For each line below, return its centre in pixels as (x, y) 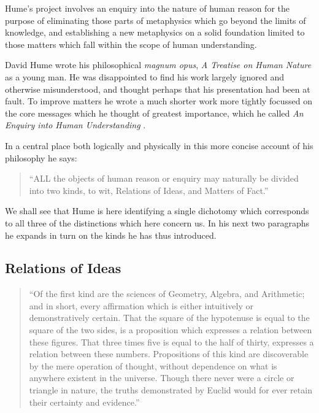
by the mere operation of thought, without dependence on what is (153, 365)
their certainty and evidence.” (84, 402)
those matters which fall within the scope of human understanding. (131, 44)
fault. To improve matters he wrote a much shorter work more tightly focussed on (159, 101)
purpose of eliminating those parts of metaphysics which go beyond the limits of (156, 20)
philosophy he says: (41, 157)
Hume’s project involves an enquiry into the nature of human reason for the (148, 8)
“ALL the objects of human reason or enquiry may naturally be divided (164, 178)
